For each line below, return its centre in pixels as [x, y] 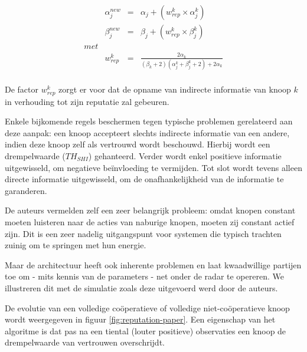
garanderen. [26, 190]
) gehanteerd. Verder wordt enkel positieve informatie [185, 156]
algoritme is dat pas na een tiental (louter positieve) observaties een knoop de [146, 330]
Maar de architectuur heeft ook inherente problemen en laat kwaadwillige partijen [153, 264]
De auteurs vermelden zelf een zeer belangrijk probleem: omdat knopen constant [150, 210]
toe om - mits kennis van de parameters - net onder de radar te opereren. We [144, 276]
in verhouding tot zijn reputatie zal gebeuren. [87, 101]
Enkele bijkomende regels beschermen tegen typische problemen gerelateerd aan [149, 121]
